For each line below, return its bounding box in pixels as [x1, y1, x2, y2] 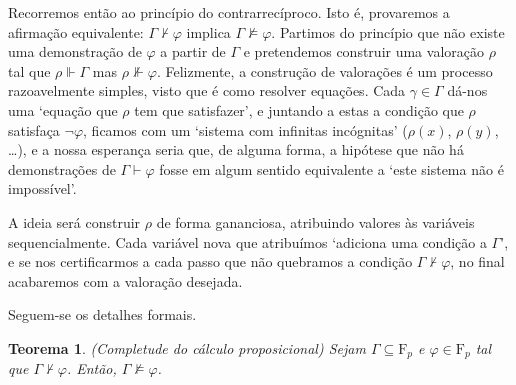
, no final [450, 251, 505, 272]
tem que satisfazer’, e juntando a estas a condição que [134, 99, 464, 120]
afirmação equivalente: [8, 21, 144, 42]
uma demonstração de [8, 41, 142, 62]
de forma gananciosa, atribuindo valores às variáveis [156, 211, 475, 232]
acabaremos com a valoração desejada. [8, 270, 243, 291]
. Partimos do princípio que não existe [271, 21, 505, 42]
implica [186, 21, 231, 42]
